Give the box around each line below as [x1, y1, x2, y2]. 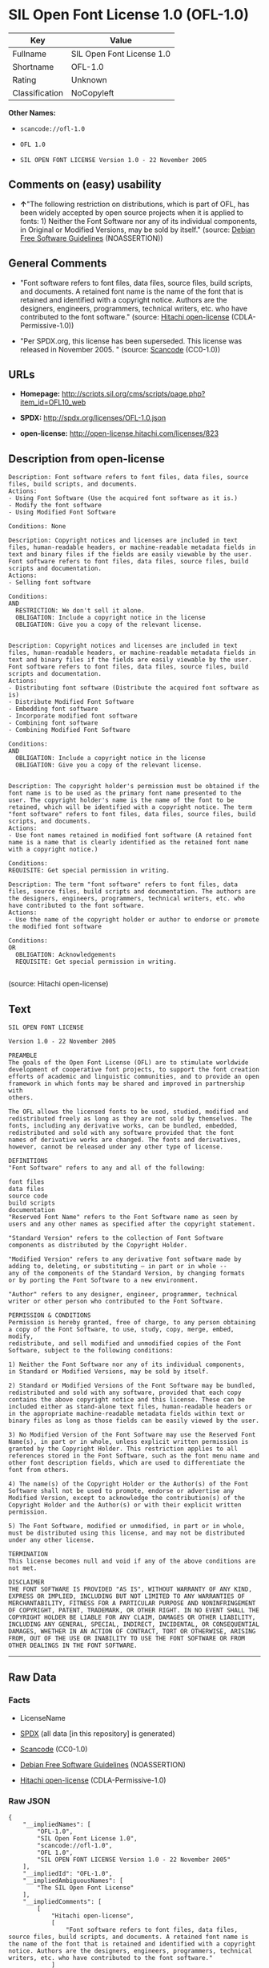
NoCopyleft [70, 87, 114, 98]
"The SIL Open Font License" [37, 1884, 134, 1892]
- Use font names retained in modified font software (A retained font [8, 832, 252, 840]
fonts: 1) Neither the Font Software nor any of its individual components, [19, 216, 258, 226]
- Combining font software [8, 719, 98, 727]
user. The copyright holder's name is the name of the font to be [8, 796, 235, 804]
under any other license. [8, 1536, 94, 1544]
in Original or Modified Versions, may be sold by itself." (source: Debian [19, 225, 255, 234]
